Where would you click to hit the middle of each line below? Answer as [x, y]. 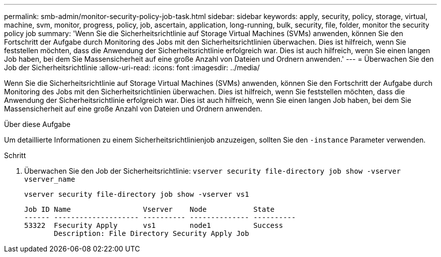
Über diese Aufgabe [37, 124]
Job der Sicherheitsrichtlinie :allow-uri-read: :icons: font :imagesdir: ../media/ [132, 68]
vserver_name [50, 179]
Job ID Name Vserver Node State [150, 209]
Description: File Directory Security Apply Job [152, 233]
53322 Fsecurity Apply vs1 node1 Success [154, 225]
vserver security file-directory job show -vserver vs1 [137, 194]
